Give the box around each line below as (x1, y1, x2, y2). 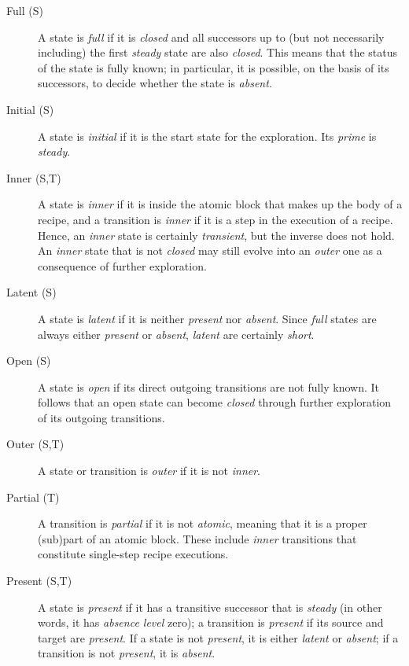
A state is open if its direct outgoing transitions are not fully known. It (38, 378, 380, 395)
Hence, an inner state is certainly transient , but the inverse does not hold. (38, 226, 395, 243)
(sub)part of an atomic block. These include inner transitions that (38, 530, 357, 546)
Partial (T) (6, 488, 60, 505)
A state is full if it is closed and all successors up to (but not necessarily (38, 28, 385, 45)
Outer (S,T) (6, 436, 64, 452)
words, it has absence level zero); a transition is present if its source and (38, 614, 384, 631)
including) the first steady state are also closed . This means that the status (38, 44, 398, 61)
